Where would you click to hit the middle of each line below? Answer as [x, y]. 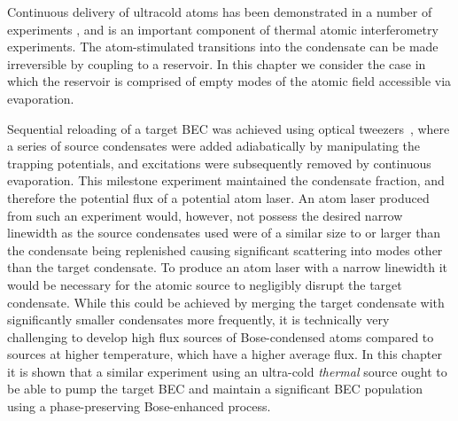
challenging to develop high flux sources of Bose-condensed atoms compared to [221, 336]
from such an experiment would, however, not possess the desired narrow [205, 215]
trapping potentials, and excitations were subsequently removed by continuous [219, 163]
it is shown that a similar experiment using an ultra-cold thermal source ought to [227, 371]
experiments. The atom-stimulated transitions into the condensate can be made [223, 47]
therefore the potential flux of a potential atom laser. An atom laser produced [218, 197]
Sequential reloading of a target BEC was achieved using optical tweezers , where [229, 128]
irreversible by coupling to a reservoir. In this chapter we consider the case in [217, 63]
